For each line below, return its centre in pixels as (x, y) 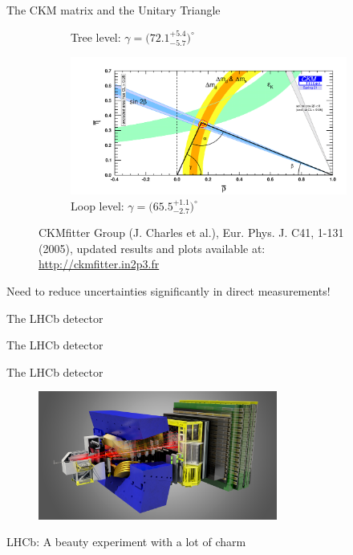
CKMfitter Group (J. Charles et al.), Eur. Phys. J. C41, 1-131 (191, 233)
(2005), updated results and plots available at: (152, 248)
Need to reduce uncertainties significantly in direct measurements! (168, 290)
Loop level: (97, 205)
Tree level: (96, 37)
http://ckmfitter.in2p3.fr (99, 264)
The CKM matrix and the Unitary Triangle (114, 10)
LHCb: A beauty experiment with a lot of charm (126, 542)
